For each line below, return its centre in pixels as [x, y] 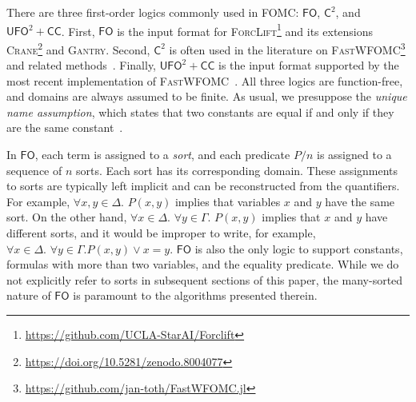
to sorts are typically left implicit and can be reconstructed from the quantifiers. [203, 186]
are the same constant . [65, 127]
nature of [29, 295]
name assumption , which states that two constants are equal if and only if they [200, 111]
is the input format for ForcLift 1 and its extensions [245, 30]
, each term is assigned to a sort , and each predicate [162, 155]
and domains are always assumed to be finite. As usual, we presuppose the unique [207, 96]
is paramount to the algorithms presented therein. [195, 295]
